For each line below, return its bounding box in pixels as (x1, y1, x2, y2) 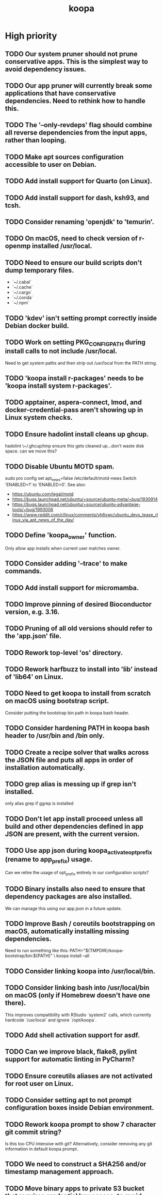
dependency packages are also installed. (5, 893, 132, 901)
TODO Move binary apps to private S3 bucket (5, 1184, 145, 1193)
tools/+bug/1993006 (12, 507, 53, 512)
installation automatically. (5, 764, 85, 772)
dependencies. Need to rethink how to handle (5, 97, 146, 105)
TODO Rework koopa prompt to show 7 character (5, 1120, 156, 1129)
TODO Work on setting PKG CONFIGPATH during (5, 338, 146, 348)
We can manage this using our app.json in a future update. (5, 905, 122, 911)
